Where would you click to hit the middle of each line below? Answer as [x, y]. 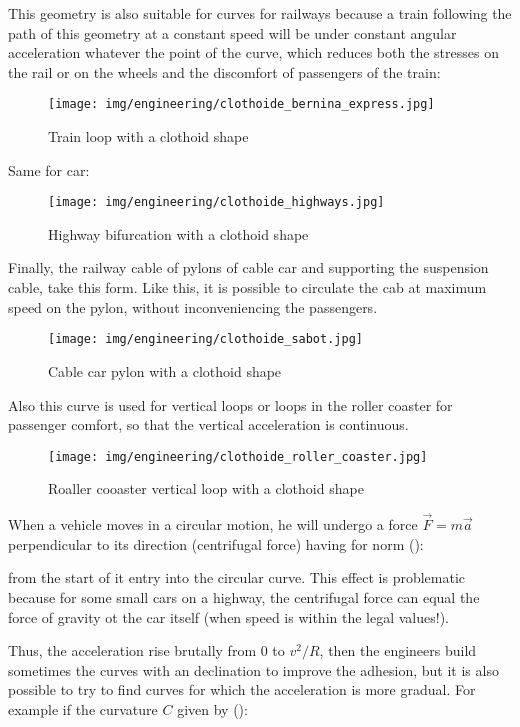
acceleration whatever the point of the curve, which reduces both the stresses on [253, 52]
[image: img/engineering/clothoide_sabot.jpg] [205, 339]
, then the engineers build [398, 650]
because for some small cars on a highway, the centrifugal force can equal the [244, 596]
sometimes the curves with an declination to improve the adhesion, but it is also [253, 669]
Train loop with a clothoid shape [148, 136]
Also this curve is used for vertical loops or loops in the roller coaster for [230, 404]
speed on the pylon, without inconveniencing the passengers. [193, 306]
